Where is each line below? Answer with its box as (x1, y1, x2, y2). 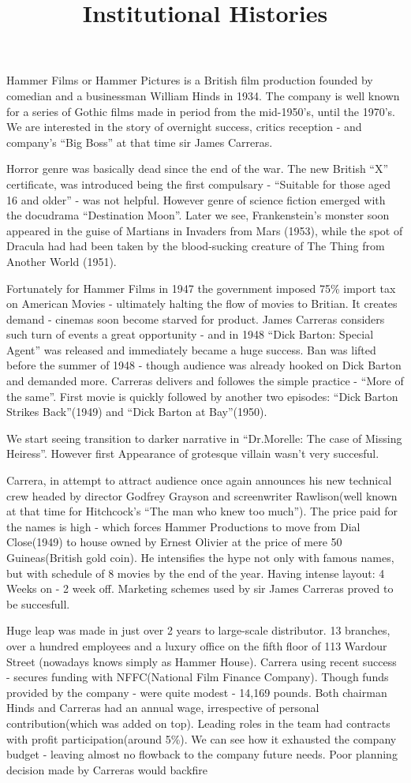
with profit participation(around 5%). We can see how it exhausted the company (6, 730, 397, 747)
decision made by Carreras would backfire (6, 761, 208, 777)
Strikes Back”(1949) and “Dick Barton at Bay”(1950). (6, 403, 267, 420)
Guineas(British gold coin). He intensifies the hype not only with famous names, (6, 549, 394, 565)
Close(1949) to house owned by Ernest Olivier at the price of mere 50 (6, 534, 342, 550)
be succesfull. (6, 595, 70, 612)
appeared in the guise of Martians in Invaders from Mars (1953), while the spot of (6, 222, 403, 238)
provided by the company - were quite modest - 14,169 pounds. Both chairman (6, 684, 387, 700)
